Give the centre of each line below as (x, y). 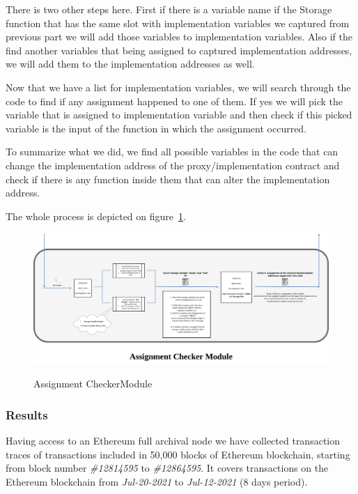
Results (27, 414)
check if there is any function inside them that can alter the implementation (168, 179)
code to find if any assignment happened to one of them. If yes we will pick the (174, 101)
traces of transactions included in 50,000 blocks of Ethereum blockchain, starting (178, 454)
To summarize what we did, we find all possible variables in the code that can (172, 152)
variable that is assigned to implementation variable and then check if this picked (179, 115)
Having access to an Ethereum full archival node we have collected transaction (173, 441)
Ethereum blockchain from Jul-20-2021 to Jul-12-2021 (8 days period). (157, 481)
